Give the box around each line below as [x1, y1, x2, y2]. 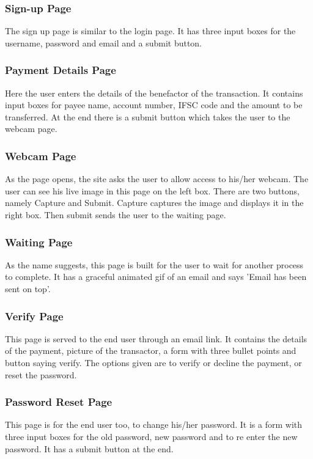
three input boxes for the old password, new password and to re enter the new [5, 430, 298, 442]
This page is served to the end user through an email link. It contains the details [5, 332, 307, 345]
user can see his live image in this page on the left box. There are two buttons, [5, 184, 300, 197]
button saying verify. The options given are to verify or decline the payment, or [5, 356, 302, 369]
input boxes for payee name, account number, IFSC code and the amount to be [5, 98, 303, 111]
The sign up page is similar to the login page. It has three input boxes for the [5, 24, 296, 37]
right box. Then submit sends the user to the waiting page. [5, 208, 226, 221]
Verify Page [5, 308, 64, 323]
